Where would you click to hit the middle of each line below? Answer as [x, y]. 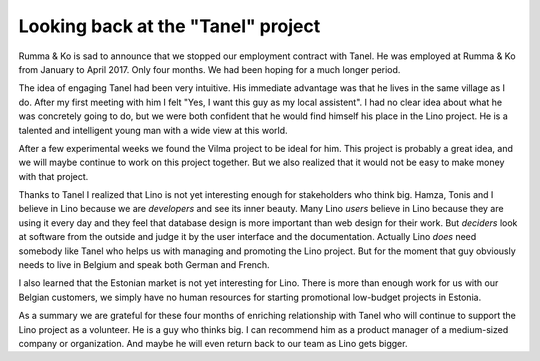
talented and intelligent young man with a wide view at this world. [153, 130]
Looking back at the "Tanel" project [169, 26]
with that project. [53, 176]
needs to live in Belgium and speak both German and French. [144, 265]
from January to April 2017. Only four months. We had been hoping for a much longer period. [209, 69]
